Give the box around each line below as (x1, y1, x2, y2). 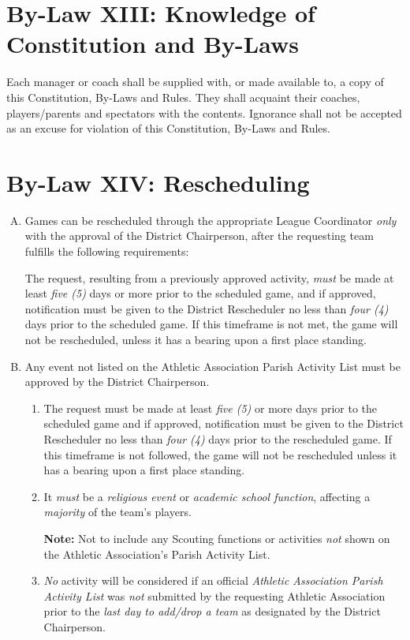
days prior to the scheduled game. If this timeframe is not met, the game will (24, 316, 398, 332)
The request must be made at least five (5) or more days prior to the (43, 399, 378, 416)
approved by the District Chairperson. (24, 373, 210, 390)
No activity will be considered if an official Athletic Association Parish (43, 572, 383, 589)
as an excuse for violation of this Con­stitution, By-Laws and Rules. (6, 120, 330, 137)
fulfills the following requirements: (24, 243, 189, 259)
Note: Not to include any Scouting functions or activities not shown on (43, 530, 390, 546)
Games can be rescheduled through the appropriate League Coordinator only (24, 211, 397, 228)
